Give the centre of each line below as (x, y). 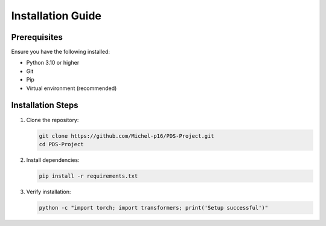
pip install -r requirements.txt (88, 176)
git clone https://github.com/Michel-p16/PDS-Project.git (126, 136)
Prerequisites (37, 37)
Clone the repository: (53, 120)
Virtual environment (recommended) (72, 88)
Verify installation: (49, 192)
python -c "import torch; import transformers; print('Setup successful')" (154, 208)
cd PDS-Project (61, 144)
